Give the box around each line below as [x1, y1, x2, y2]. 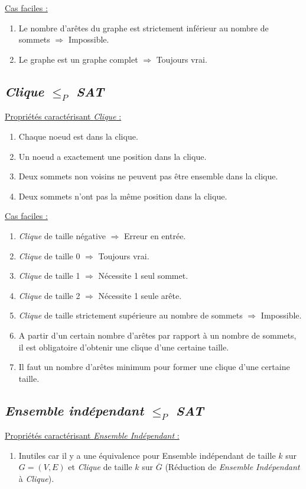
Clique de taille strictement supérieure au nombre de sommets [18, 309, 243, 321]
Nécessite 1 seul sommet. [98, 269, 188, 282]
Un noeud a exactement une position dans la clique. [18, 150, 207, 162]
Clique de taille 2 [18, 289, 80, 301]
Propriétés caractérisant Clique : [5, 110, 122, 123]
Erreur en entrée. [124, 229, 186, 242]
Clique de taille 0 [18, 249, 80, 262]
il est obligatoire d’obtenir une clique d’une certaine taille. [18, 340, 229, 353]
